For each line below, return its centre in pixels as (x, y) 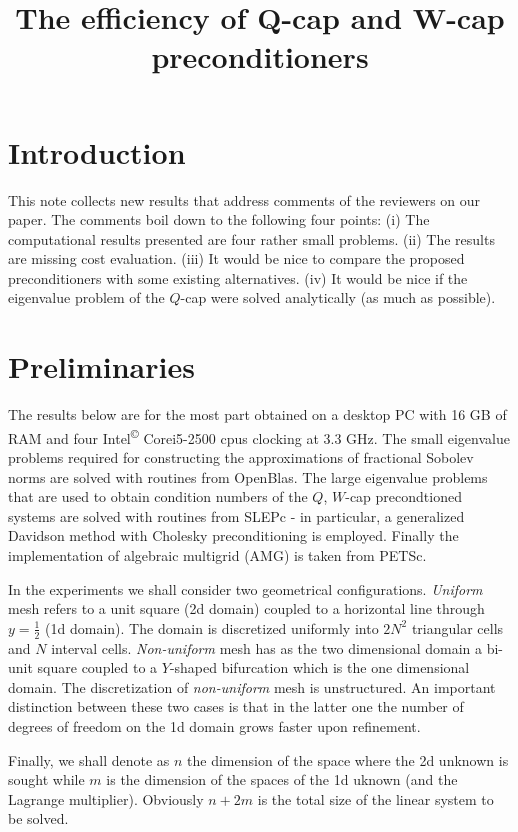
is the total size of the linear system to (375, 798)
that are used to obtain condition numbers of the (158, 496)
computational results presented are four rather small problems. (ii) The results (251, 238)
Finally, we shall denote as (89, 759)
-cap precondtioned (403, 496)
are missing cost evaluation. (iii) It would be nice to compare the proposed (236, 258)
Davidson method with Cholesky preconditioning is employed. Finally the (233, 535)
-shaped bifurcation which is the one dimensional (319, 667)
